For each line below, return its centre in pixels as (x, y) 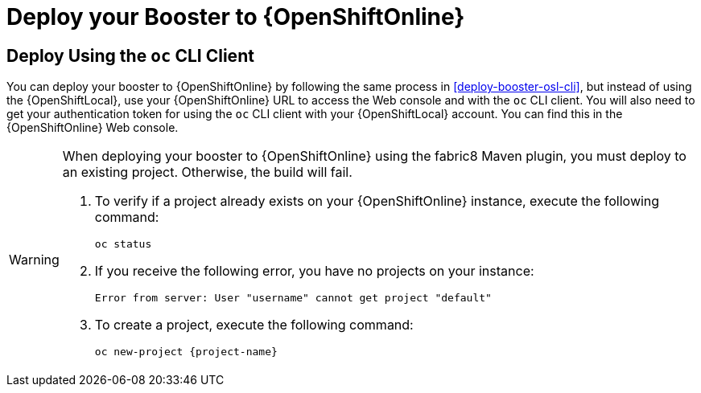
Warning (34, 259)
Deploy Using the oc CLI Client (130, 55)
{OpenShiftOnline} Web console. (93, 128)
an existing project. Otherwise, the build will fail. (207, 172)
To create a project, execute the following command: (254, 325)
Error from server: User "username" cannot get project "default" (293, 298)
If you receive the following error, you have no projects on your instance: (314, 271)
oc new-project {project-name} (186, 352)
